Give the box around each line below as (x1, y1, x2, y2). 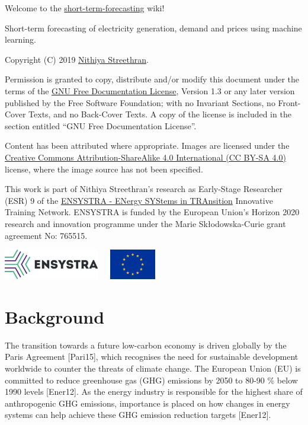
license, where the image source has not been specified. (5, 162, 203, 175)
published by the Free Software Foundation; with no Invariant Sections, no (5, 96, 275, 108)
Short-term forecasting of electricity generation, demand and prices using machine (5, 21, 302, 34)
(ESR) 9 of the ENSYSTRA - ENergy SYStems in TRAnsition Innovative (5, 194, 273, 206)
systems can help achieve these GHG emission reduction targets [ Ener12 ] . (5, 408, 271, 421)
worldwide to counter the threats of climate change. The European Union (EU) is (5, 362, 301, 374)
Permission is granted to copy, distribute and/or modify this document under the (5, 73, 300, 85)
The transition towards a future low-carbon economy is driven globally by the (5, 338, 287, 351)
